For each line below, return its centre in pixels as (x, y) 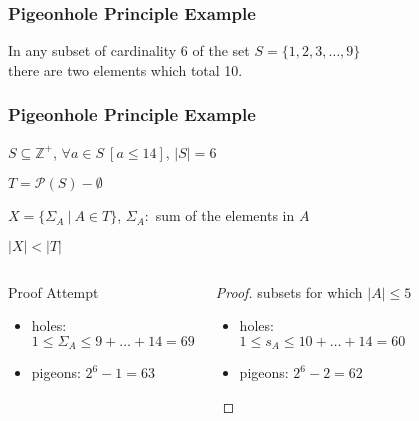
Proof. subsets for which (289, 291)
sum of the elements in (225, 215)
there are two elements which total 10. (125, 69)
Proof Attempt (53, 291)
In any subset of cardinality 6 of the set (129, 50)
